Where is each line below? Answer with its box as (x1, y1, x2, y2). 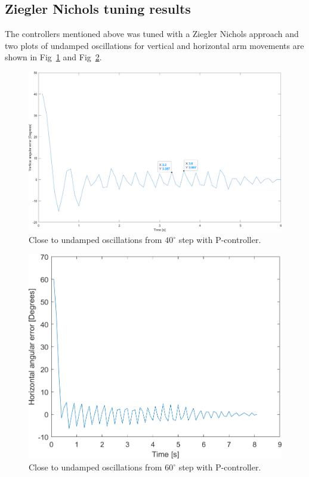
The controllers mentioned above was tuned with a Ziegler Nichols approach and (5, 27, 299, 40)
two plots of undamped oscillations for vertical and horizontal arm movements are (5, 39, 304, 51)
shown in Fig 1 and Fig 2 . (5, 51, 102, 63)
